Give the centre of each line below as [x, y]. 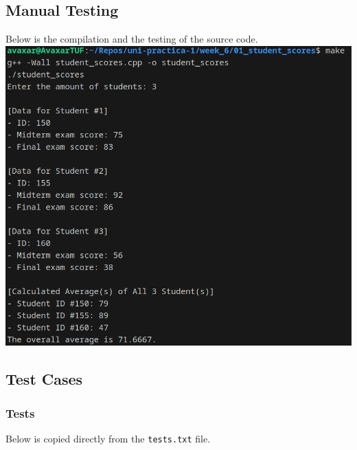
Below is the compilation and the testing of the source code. [132, 39]
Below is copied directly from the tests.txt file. [108, 439]
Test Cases [44, 379]
